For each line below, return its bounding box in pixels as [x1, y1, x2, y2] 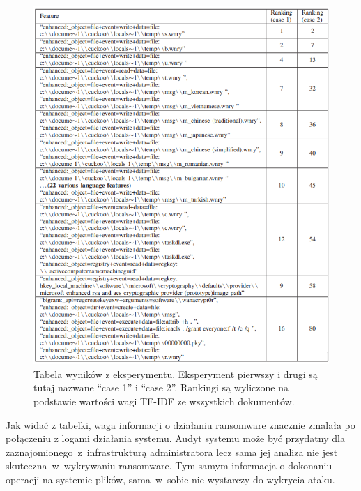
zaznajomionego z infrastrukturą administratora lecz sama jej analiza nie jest [6, 444, 338, 459]
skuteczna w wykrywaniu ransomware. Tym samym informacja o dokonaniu [6, 458, 332, 473]
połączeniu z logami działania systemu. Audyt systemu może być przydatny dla [6, 431, 345, 446]
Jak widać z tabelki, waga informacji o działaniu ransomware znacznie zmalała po [6, 417, 355, 432]
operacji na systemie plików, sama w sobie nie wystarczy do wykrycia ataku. [6, 472, 335, 487]
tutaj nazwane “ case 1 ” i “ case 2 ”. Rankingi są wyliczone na [33, 380, 289, 395]
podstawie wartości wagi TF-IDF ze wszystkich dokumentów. [33, 394, 295, 409]
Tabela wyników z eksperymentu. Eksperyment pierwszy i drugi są [33, 366, 318, 381]
